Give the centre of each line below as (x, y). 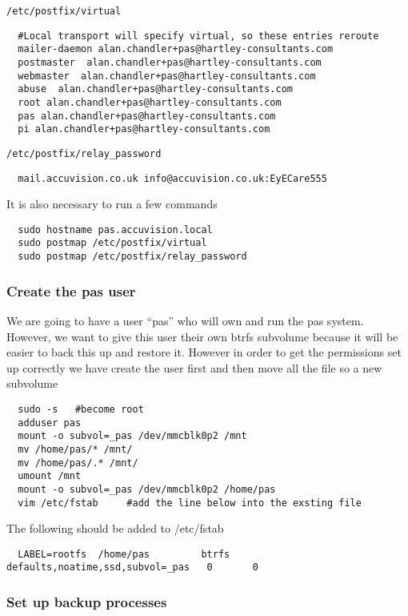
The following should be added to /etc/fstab (115, 528)
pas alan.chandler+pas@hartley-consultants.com (147, 116)
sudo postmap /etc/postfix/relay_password (132, 257)
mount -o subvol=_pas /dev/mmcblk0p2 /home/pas (147, 489)
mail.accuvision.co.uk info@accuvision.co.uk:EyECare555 (172, 178)
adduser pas (50, 423)
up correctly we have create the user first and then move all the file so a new (194, 367)
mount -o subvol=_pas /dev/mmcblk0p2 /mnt (132, 436)
